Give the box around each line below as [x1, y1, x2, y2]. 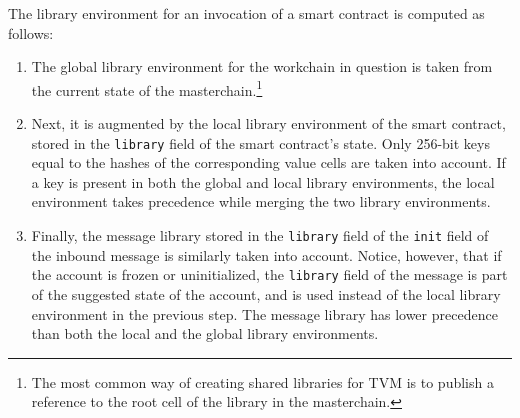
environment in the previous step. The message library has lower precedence [31, 303, 498, 324]
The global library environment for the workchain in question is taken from [31, 56, 493, 77]
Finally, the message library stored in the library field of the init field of [31, 225, 489, 246]
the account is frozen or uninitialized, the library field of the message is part [31, 264, 508, 285]
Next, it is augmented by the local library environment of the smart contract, [31, 113, 506, 134]
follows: [8, 22, 54, 43]
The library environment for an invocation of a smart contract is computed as [8, 3, 485, 23]
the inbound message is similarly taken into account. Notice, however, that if [31, 244, 502, 265]
